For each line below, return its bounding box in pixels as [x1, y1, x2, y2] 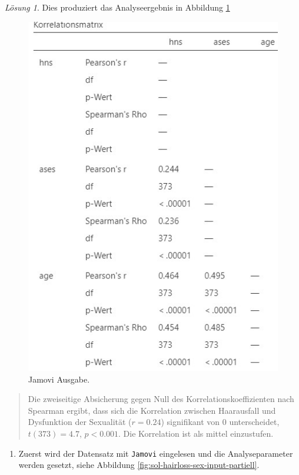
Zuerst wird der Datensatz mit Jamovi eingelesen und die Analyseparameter [18, 447, 293, 459]
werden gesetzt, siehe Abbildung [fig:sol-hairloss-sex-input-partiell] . [18, 459, 260, 471]
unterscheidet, [229, 416, 280, 428]
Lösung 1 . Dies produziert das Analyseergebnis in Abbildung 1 [5, 1, 230, 13]
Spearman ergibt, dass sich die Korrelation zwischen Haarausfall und [28, 404, 276, 416]
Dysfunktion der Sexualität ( [28, 416, 132, 428]
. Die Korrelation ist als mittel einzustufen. [118, 427, 274, 439]
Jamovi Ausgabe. [28, 373, 90, 385]
